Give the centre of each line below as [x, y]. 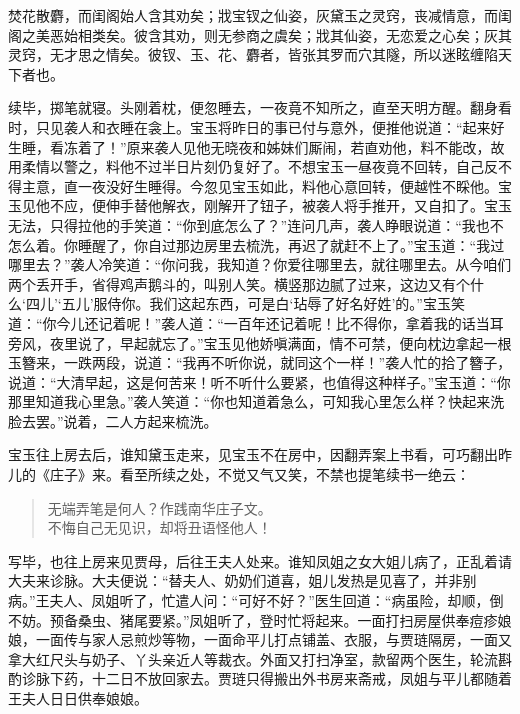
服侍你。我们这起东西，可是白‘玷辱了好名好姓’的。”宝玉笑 [279, 303]
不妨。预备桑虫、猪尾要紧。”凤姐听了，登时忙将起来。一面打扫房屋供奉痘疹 [253, 619]
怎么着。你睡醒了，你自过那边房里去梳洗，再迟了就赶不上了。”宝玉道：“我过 [256, 244]
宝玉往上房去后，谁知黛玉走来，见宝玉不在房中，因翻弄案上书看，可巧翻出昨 [260, 454]
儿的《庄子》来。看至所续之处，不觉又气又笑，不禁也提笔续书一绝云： [239, 474]
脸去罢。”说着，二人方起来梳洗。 [113, 420]
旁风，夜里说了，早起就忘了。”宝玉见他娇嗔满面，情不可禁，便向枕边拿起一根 [260, 342]
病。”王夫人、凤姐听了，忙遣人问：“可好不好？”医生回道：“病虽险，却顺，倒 [256, 600]
